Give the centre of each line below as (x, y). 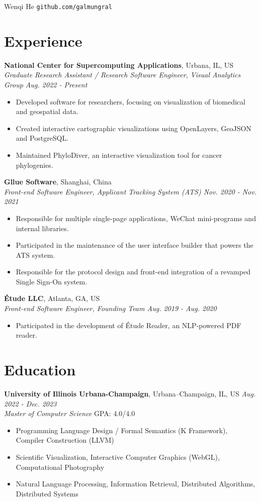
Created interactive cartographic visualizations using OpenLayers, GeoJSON (134, 128)
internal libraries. (42, 228)
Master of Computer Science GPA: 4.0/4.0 (70, 413)
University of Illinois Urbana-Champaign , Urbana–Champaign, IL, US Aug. (130, 393)
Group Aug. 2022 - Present (46, 84)
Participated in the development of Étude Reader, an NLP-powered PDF (128, 325)
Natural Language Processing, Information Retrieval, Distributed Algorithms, (136, 484)
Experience (43, 40)
